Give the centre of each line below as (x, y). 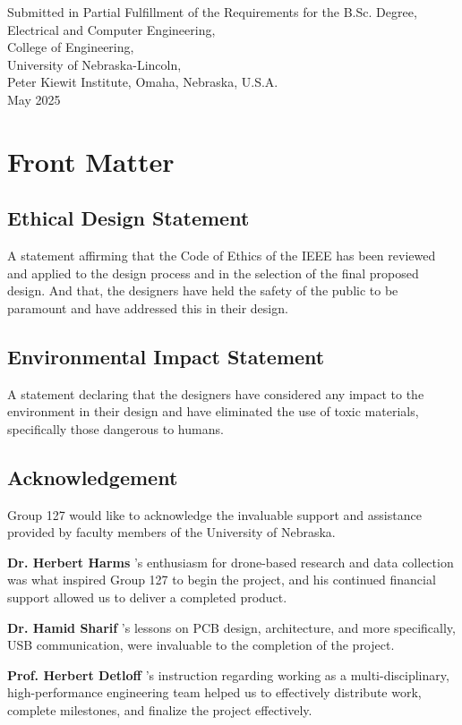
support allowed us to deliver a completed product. (147, 597)
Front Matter (91, 161)
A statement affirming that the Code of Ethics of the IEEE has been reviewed (222, 256)
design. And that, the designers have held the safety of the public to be (203, 290)
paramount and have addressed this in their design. (148, 307)
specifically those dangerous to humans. (115, 428)
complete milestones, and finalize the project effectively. (160, 710)
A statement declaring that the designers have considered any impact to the (216, 393)
